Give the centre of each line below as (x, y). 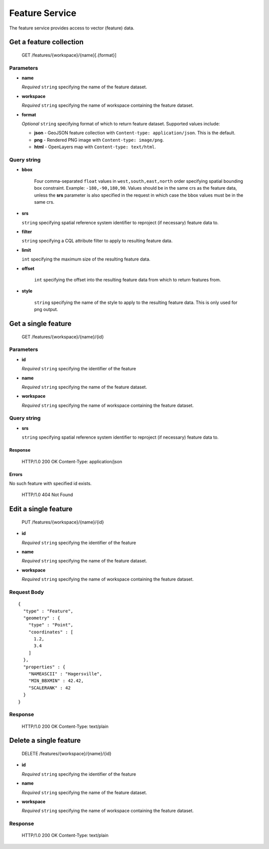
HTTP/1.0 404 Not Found (47, 495)
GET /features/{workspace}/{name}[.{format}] (69, 55)
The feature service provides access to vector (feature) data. (72, 28)
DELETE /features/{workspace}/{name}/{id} (67, 753)
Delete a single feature (45, 740)
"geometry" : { (42, 618)
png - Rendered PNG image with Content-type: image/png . (99, 140)
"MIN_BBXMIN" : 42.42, (56, 681)
